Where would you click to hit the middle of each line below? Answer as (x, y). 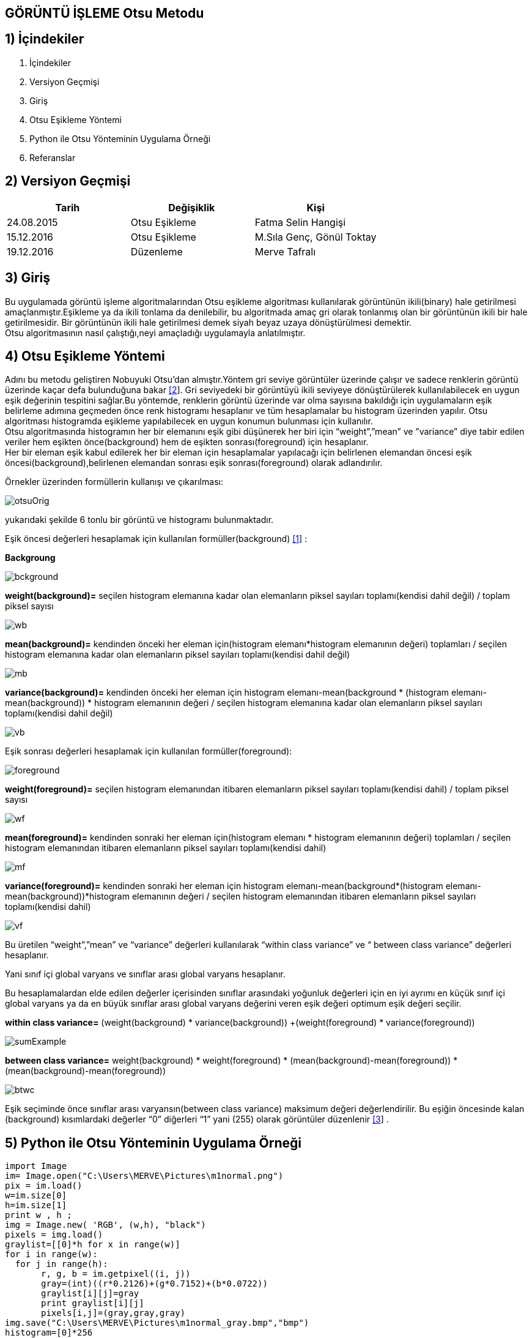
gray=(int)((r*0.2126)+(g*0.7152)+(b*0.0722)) (154, 1284)
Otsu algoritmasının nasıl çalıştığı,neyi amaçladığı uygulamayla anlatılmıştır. (155, 333)
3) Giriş (28, 278)
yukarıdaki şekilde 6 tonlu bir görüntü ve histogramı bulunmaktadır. (139, 520)
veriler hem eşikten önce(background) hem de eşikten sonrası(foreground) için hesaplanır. (187, 442)
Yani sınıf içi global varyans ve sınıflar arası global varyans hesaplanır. (145, 974)
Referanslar (53, 157)
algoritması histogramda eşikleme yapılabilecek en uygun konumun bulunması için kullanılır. (189, 421)
